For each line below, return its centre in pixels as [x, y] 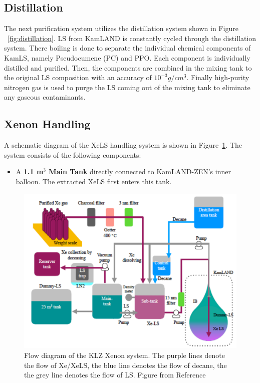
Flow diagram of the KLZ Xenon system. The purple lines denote [124, 355]
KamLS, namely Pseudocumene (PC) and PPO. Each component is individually [127, 57]
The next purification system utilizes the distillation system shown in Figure [121, 28]
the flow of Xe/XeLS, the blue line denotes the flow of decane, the [125, 365]
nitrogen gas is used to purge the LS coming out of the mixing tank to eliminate [127, 87]
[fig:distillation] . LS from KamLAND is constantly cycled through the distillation [132, 38]
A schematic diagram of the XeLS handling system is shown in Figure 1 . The [123, 145]
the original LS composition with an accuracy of [78, 77]
